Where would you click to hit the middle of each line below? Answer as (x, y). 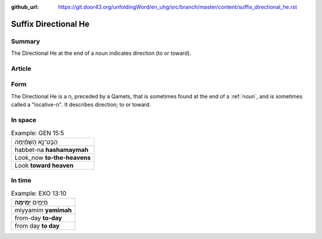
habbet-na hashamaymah (52, 150)
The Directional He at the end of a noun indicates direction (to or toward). (101, 53)
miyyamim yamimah (43, 210)
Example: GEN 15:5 (38, 133)
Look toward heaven (44, 165)
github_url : (25, 7)
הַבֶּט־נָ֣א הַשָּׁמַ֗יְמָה (36, 142)
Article (21, 69)
